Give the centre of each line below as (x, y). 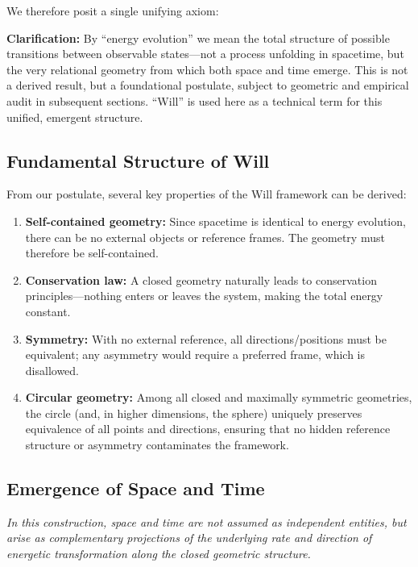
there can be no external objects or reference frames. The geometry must (205, 237)
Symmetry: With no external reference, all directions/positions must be (206, 338)
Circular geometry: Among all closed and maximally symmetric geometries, (219, 397)
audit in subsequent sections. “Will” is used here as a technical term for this (195, 100)
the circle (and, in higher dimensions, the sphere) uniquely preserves (194, 413)
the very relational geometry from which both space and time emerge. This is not (207, 69)
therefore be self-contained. (92, 253)
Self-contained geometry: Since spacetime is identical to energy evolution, (215, 221)
